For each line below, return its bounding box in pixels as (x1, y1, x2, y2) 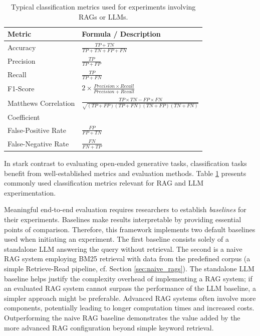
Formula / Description (82, 29, 161, 39)
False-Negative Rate (8, 138, 69, 148)
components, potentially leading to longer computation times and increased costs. (4, 302, 254, 313)
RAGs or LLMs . (78, 11, 128, 22)
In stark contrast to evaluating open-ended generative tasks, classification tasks (4, 158, 247, 169)
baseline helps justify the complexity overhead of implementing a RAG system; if (4, 273, 252, 283)
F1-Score (8, 83, 35, 93)
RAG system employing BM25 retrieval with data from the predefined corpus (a (4, 253, 250, 264)
